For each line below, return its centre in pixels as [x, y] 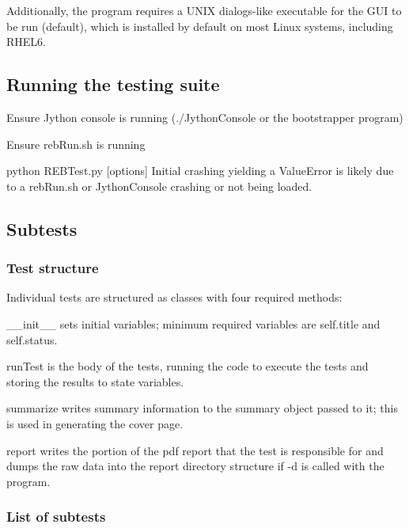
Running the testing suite [113, 84]
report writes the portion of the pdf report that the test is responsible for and [195, 450]
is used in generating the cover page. [95, 423]
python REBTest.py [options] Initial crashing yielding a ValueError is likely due [200, 171]
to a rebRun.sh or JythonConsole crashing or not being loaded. [159, 186]
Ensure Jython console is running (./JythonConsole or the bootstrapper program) [205, 117]
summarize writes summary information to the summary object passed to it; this [202, 408]
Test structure [53, 268]
